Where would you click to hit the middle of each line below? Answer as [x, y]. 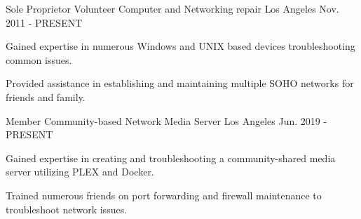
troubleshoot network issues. [67, 209]
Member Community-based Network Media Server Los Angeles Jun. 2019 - [166, 120]
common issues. [39, 59]
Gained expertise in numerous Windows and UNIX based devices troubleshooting [180, 46]
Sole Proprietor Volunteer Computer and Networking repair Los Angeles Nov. [172, 8]
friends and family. [46, 97]
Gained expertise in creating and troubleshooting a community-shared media [171, 158]
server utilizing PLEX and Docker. [80, 172]
